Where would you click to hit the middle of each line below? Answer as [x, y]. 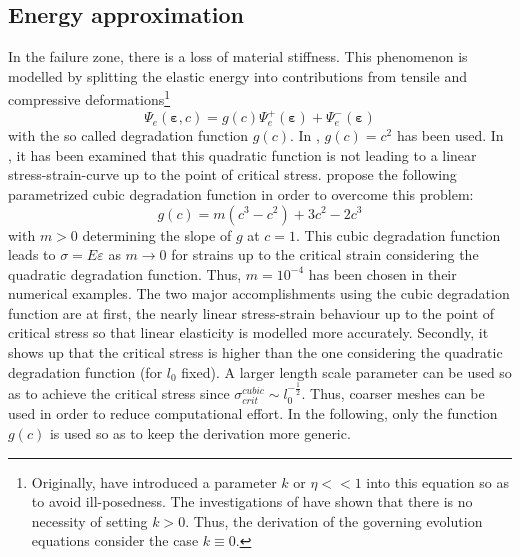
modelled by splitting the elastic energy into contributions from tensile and [237, 75]
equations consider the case [115, 540]
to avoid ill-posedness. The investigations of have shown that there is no [252, 501]
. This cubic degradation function [398, 234]
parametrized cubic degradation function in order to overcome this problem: [241, 193]
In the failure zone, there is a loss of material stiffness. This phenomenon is [238, 56]
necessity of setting [89, 520]
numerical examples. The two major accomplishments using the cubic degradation [259, 293]
